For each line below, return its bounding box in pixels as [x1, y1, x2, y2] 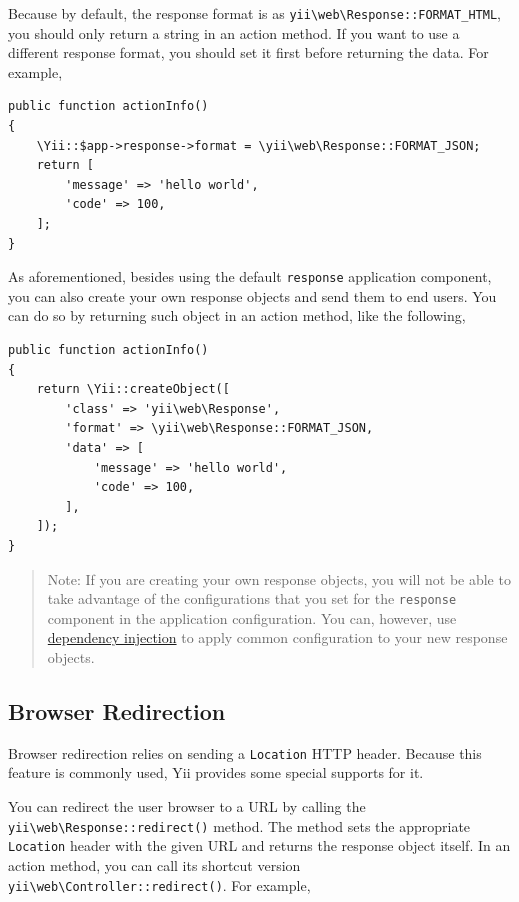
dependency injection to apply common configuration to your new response [47, 627, 508, 648]
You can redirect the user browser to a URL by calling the [8, 796, 366, 817]
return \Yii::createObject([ [36, 382, 230, 397]
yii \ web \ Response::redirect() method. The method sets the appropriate [8, 815, 471, 836]
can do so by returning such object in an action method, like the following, [8, 305, 466, 326]
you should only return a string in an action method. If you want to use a [8, 22, 460, 43]
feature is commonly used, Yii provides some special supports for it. [8, 762, 424, 783]
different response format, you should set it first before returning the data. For [8, 42, 489, 63]
